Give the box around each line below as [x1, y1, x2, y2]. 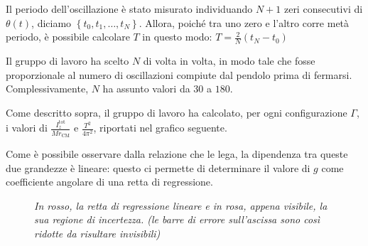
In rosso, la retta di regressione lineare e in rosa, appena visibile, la [34, 198, 328, 213]
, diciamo [31, 15, 72, 30]
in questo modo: [142, 29, 212, 44]
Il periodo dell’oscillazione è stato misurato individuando [6, 1, 253, 16]
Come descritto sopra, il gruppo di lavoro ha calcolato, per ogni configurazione [6, 105, 347, 119]
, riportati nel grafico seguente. [93, 120, 227, 135]
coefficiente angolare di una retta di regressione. [6, 174, 213, 189]
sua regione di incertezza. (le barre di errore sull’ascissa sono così [34, 212, 320, 227]
